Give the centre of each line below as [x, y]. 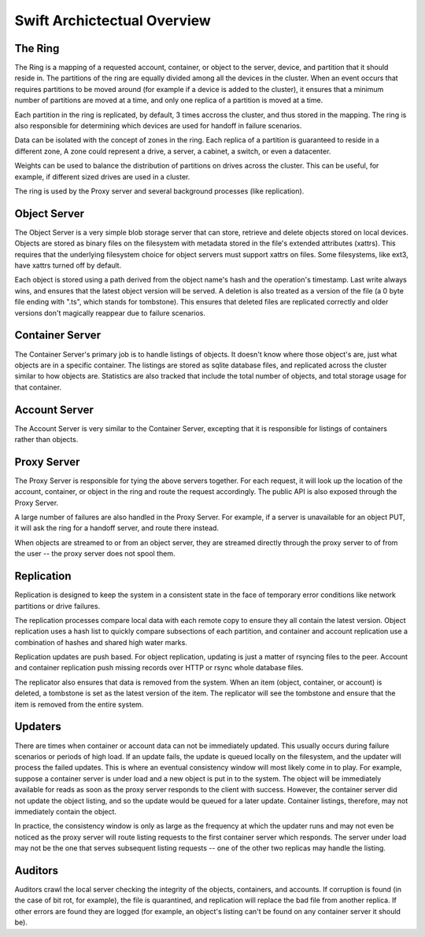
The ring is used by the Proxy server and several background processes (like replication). [159, 191]
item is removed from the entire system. [79, 704]
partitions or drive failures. [57, 606]
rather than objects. [46, 439]
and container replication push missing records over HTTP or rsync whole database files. [159, 668]
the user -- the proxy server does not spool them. [95, 554]
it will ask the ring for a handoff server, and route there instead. [117, 528]
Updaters [38, 727]
